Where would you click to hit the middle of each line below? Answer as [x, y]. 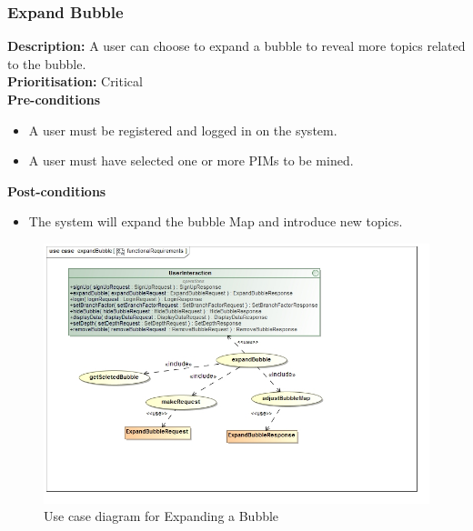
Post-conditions [57, 190]
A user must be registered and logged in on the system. [183, 130]
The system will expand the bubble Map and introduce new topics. [216, 221]
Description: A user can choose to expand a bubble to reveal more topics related [236, 46]
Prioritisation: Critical [75, 81]
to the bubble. [47, 63]
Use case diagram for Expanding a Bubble [161, 516]
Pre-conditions [54, 99]
